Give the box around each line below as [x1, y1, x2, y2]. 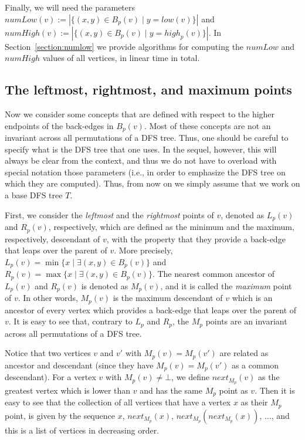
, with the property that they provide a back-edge [106, 232, 286, 245]
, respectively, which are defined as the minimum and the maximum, [48, 221, 294, 233]
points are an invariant [205, 315, 287, 327]
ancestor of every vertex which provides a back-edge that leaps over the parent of [5, 303, 297, 316]
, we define [171, 371, 210, 383]
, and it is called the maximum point [160, 279, 292, 292]
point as [219, 384, 248, 396]
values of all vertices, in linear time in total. [42, 52, 200, 64]
